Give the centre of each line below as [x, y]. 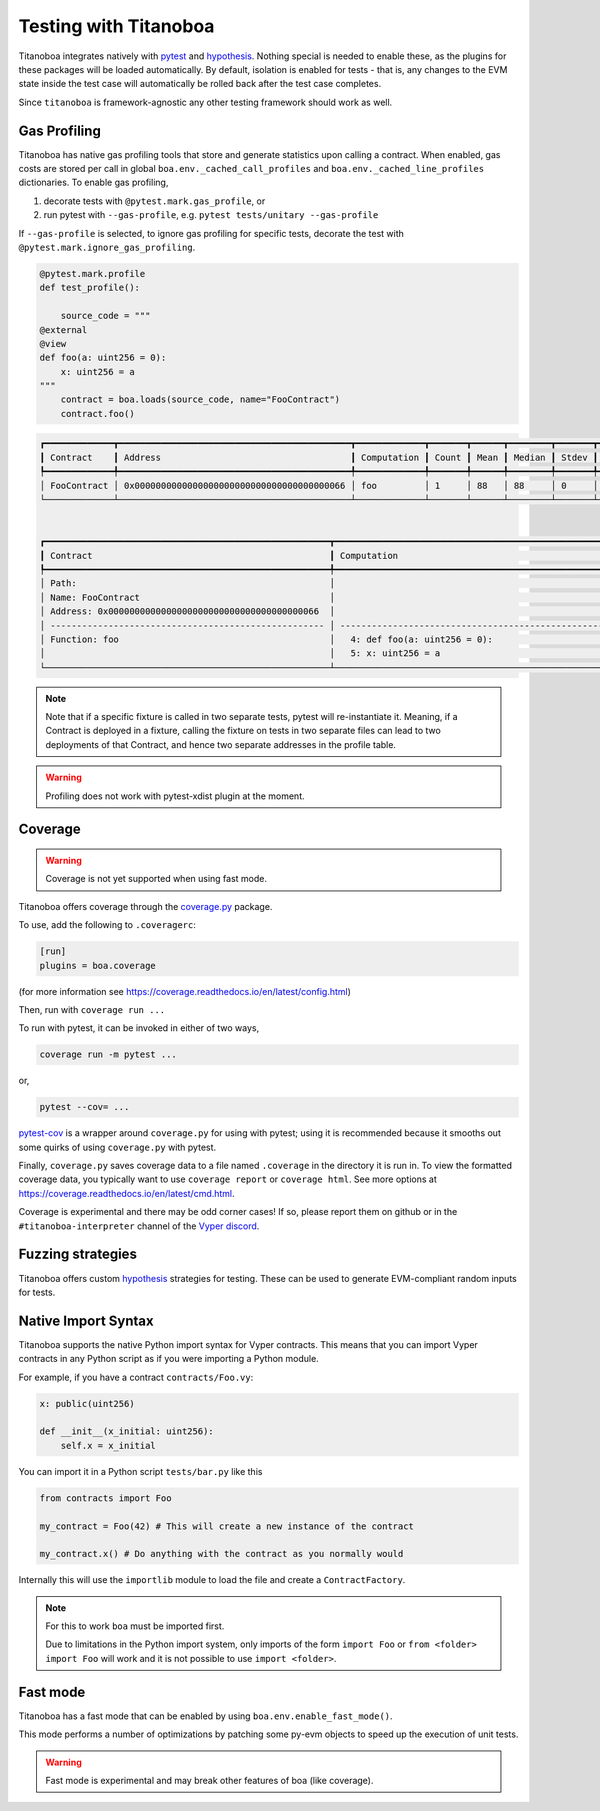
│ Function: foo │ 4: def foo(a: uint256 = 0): [266, 639]
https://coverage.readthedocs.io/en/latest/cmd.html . [126, 1193]
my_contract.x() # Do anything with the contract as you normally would [221, 1554]
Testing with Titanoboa [116, 26]
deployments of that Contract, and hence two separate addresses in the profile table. [221, 744]
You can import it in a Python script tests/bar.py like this [140, 1471]
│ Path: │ [187, 583]
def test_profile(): [89, 288]
